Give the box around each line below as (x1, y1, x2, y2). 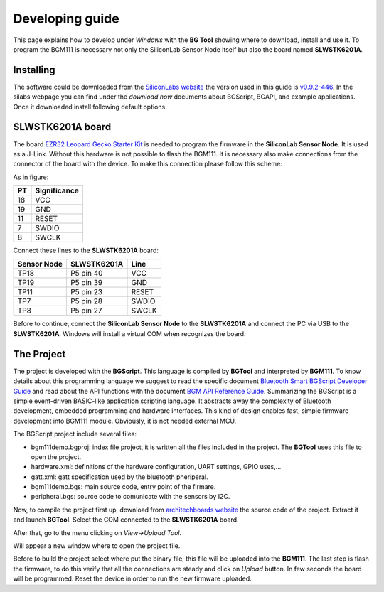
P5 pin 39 (70, 278, 103, 288)
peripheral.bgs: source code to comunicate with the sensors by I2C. (31, 493, 230, 501)
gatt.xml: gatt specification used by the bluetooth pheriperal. (31, 473, 209, 481)
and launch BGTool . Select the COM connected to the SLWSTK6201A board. (13, 515, 239, 524)
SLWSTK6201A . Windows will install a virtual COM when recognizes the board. (13, 329, 246, 338)
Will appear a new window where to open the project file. (13, 542, 181, 550)
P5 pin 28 (70, 296, 103, 306)
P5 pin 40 (70, 269, 103, 279)
